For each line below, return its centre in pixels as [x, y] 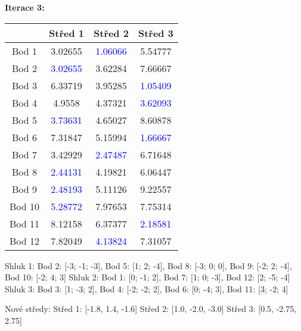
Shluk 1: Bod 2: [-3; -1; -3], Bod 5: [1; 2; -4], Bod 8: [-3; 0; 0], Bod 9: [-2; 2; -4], [148, 265]
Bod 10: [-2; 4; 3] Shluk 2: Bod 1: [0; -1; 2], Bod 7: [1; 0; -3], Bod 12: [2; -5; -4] [148, 277]
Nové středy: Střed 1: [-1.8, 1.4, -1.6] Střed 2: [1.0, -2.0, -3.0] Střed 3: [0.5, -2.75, [151, 309]
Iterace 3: [25, 7]
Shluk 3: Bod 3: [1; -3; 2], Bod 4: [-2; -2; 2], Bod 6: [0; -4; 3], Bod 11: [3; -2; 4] [147, 288]
